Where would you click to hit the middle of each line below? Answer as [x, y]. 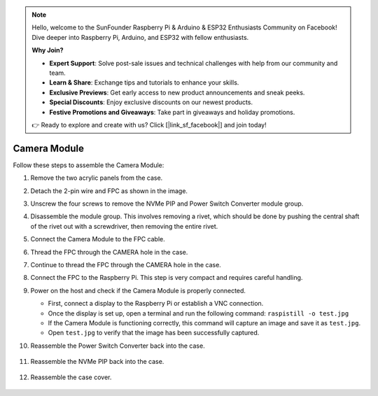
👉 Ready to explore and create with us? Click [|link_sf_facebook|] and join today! [149, 125]
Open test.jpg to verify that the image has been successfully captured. [154, 333]
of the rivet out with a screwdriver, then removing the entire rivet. [124, 226]
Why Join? [48, 50]
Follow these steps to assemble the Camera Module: [89, 165]
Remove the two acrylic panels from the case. [97, 178]
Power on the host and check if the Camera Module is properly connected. [138, 290]
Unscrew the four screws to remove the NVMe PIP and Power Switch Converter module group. [167, 204]
